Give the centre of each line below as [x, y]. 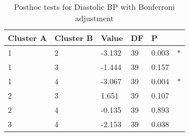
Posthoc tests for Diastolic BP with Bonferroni [94, 7]
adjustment [94, 18]
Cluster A [27, 38]
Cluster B [74, 38]
